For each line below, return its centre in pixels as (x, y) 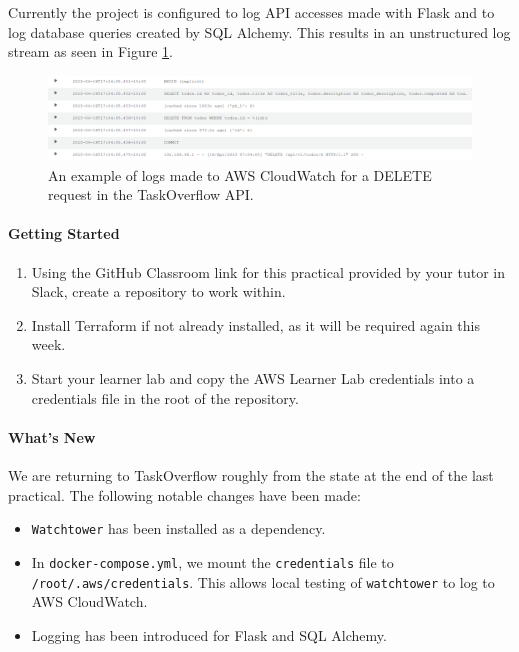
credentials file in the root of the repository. (165, 397)
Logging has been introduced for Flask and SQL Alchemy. (209, 634)
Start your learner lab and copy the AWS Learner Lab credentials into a (253, 378)
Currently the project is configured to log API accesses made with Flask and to (251, 12)
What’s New (52, 436)
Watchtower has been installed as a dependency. (178, 528)
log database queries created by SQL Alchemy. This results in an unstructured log (259, 31)
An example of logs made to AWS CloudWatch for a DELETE (240, 174)
